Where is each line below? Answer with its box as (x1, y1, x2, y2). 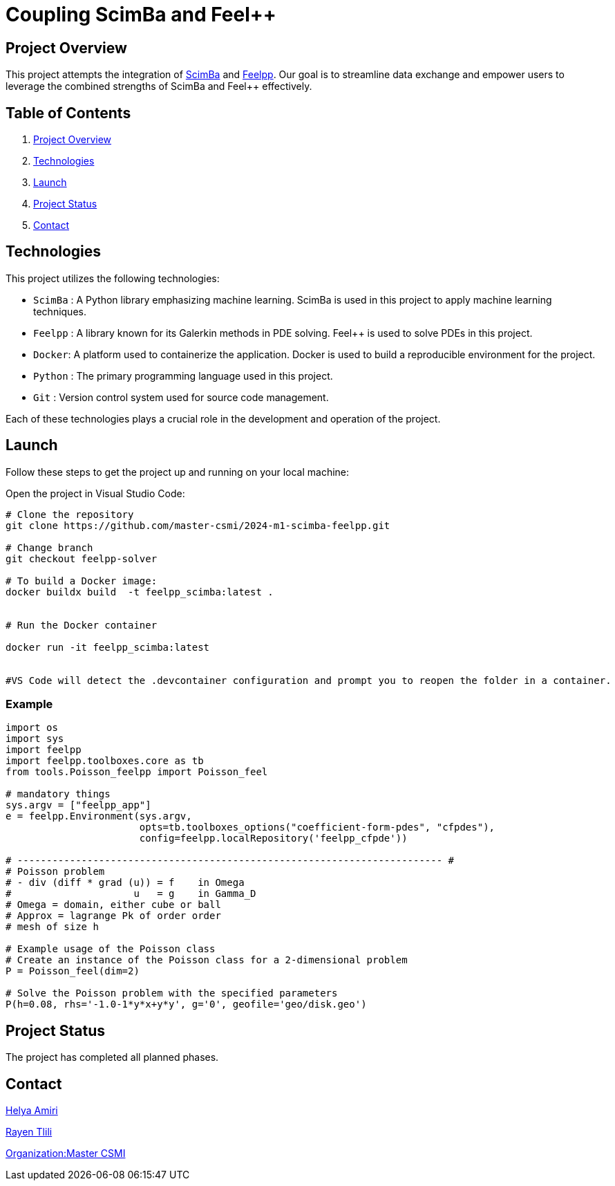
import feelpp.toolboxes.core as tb (6, 755, 204, 767)
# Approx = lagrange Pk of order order (6, 910, 221, 922)
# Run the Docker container (6, 619, 158, 631)
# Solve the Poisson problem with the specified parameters (6, 988, 338, 999)
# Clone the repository (6, 508, 134, 520)
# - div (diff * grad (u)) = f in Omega (6, 877, 245, 889)
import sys (6, 733, 64, 745)
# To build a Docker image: (6, 575, 158, 586)
